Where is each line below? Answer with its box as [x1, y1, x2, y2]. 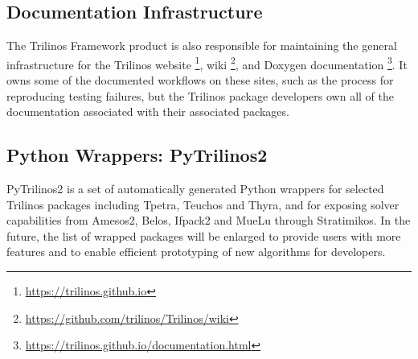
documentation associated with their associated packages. [6, 103, 289, 120]
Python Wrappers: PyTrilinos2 [6, 142, 268, 167]
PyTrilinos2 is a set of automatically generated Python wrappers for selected [6, 180, 384, 197]
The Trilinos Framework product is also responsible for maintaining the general [6, 37, 397, 54]
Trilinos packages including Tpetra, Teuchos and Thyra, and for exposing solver [6, 196, 400, 213]
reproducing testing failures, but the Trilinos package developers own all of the [6, 87, 394, 104]
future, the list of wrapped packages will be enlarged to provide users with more [6, 227, 401, 244]
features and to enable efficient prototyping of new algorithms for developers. [6, 243, 386, 260]
